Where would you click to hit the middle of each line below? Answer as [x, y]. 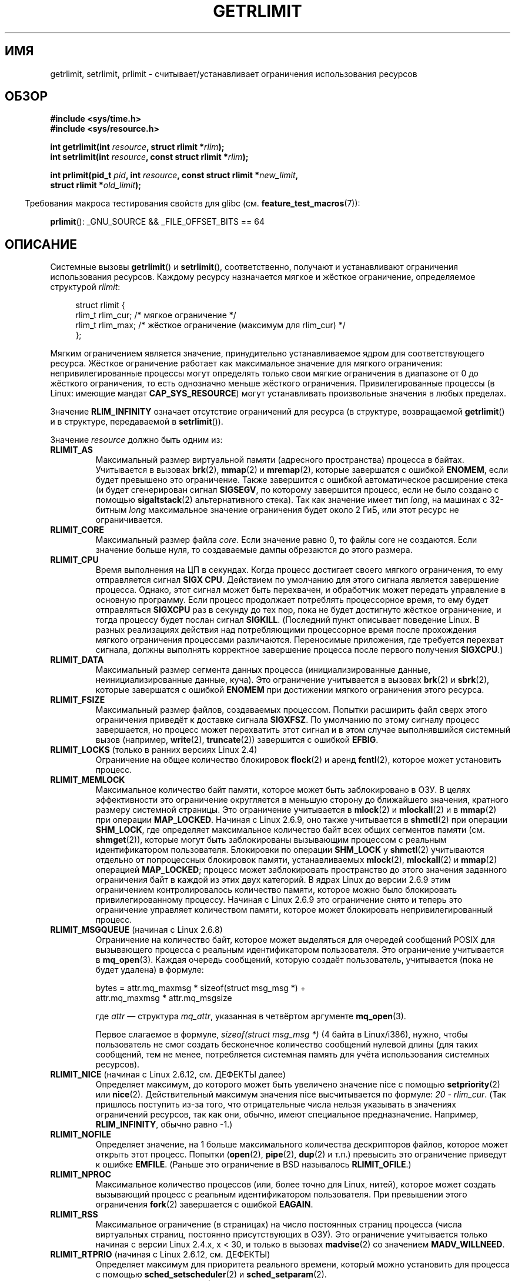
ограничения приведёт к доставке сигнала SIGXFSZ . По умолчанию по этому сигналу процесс [287, 720]
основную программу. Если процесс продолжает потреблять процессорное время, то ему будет [292, 600]
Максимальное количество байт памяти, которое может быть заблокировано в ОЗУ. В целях [283, 790]
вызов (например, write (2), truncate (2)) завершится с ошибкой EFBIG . [237, 740]
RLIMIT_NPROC [81, 1175]
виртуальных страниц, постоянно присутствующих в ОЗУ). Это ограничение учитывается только [292, 1235]
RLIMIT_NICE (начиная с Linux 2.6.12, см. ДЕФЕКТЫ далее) [168, 1075]
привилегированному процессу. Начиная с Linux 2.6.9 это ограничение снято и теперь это [279, 900]
